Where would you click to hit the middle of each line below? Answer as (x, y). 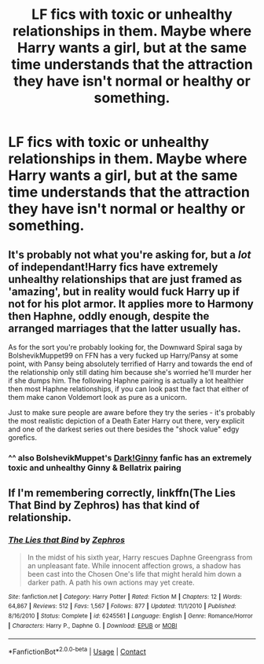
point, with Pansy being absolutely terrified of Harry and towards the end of (130, 364)
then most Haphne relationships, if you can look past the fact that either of (128, 389)
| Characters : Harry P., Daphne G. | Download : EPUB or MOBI (93, 625)
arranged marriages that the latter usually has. (125, 328)
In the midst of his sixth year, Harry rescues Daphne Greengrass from (140, 557)
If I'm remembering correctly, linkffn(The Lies (122, 493)
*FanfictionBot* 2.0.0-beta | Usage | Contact (77, 651)
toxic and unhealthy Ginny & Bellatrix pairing (95, 468)
